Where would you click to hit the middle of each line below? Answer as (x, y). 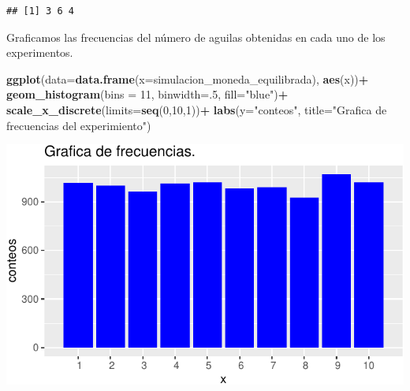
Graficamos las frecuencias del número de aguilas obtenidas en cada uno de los (196, 37)
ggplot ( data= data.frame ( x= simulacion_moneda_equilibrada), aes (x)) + (188, 78)
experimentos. (40, 52)
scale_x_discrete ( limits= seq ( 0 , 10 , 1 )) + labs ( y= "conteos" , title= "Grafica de (197, 109)
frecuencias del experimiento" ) (79, 125)
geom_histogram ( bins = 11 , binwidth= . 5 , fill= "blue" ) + (147, 94)
